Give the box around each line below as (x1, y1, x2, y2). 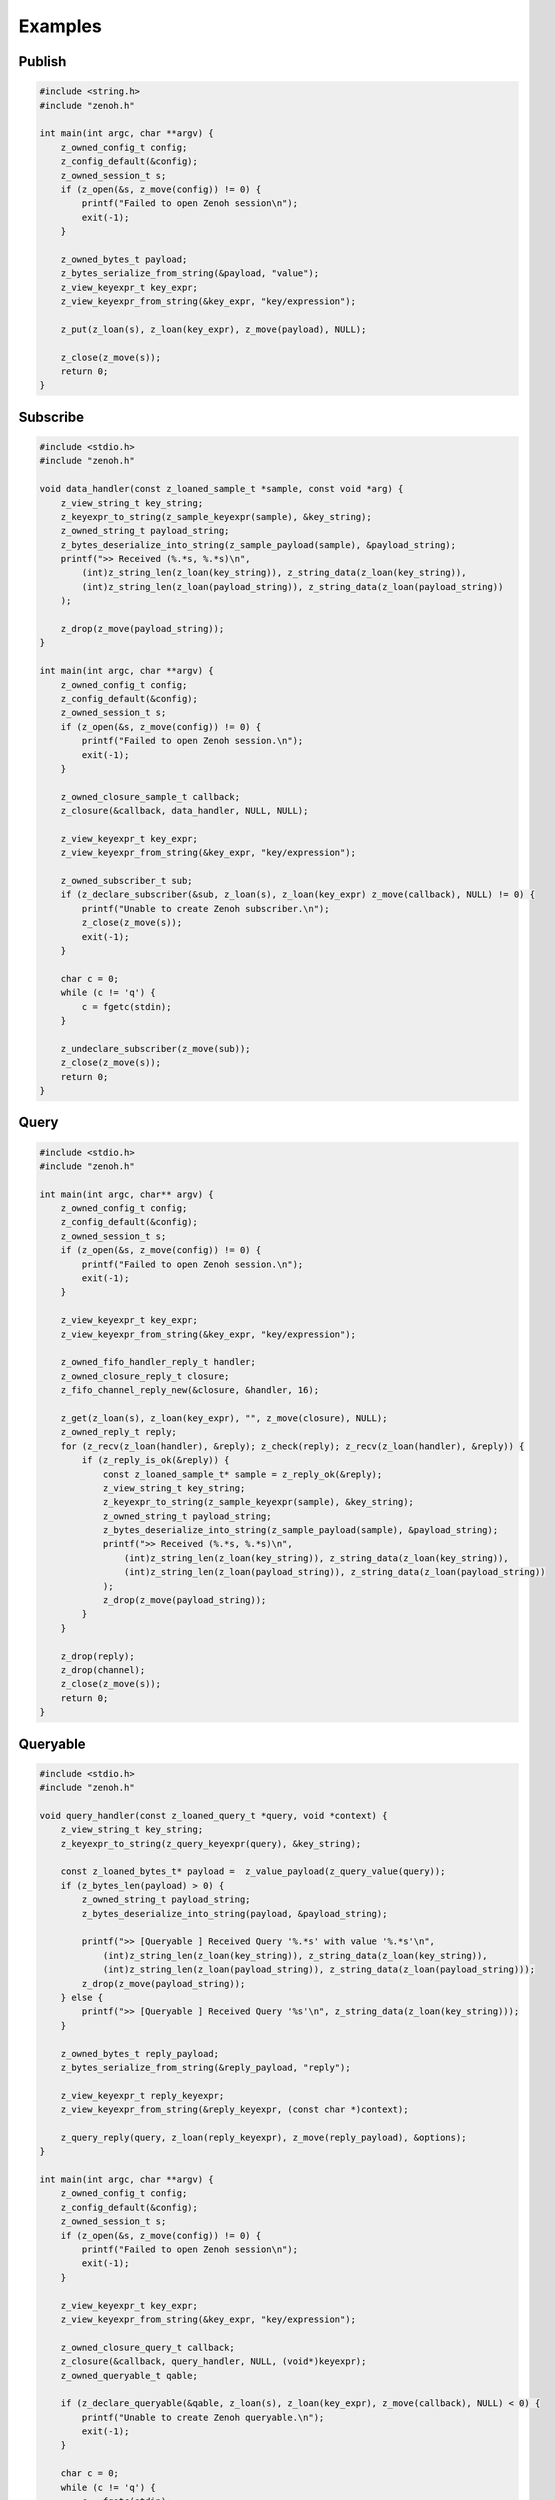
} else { (60, 1991, 104, 2003)
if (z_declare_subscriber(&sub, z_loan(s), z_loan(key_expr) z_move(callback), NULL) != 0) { (60, 889, 535, 900)
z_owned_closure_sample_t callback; (60, 791, 240, 802)
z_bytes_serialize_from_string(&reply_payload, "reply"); (60, 2061, 351, 2073)
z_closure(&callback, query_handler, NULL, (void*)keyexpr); (60, 2356, 367, 2367)
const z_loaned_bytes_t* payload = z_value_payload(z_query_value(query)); (60, 1866, 446, 1877)
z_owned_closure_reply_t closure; (60, 1370, 230, 1382)
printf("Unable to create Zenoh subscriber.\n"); (81, 903, 330, 914)
